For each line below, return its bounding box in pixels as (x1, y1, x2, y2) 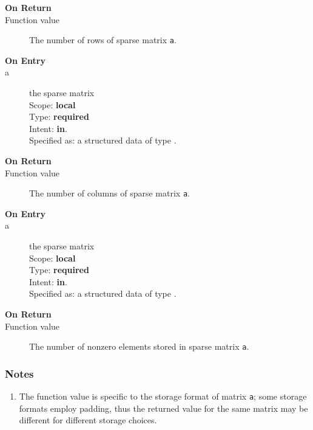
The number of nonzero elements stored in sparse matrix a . (29, 340, 249, 353)
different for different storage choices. (19, 414, 157, 426)
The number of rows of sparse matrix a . (29, 33, 177, 46)
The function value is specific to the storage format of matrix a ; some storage (19, 390, 307, 403)
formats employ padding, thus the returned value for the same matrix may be (19, 401, 308, 414)
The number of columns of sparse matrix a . (29, 187, 190, 199)
